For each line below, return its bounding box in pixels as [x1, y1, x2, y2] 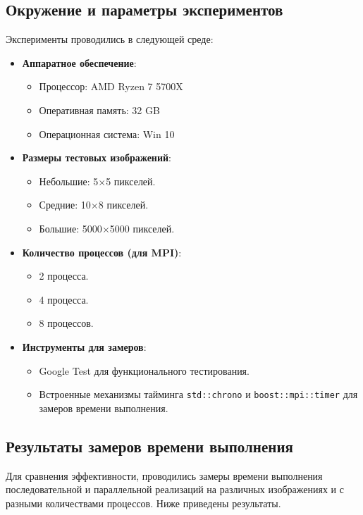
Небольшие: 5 [39, 173, 99, 188]
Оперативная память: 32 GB [39, 102, 160, 117]
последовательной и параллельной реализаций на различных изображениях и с [6, 482, 344, 497]
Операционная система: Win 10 [39, 126, 175, 141]
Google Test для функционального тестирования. [39, 363, 250, 378]
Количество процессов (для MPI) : [22, 244, 182, 259]
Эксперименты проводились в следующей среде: [6, 32, 214, 46]
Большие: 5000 [39, 221, 102, 235]
